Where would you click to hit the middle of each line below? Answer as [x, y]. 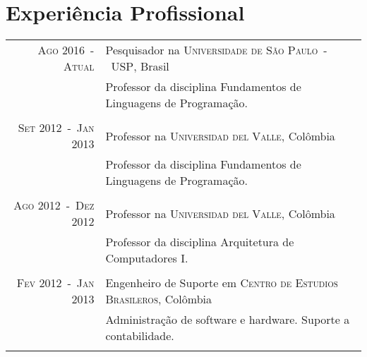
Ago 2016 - [66, 50]
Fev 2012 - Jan [55, 283]
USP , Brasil [140, 66]
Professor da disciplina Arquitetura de [200, 242]
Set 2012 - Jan [56, 128]
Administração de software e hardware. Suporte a [228, 320]
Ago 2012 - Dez [54, 205]
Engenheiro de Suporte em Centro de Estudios [222, 283]
